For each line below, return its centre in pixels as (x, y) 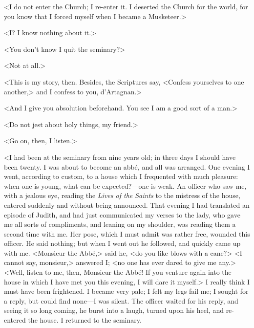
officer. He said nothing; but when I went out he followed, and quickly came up (122, 243)
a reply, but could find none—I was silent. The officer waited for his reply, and (121, 300)
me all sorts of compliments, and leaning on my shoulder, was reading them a (120, 224)
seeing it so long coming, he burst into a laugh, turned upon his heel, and (114, 310)
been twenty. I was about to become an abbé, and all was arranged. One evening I (127, 166)
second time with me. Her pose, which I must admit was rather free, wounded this (127, 233)
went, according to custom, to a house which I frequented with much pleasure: (121, 176)
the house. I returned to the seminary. (85, 320)
